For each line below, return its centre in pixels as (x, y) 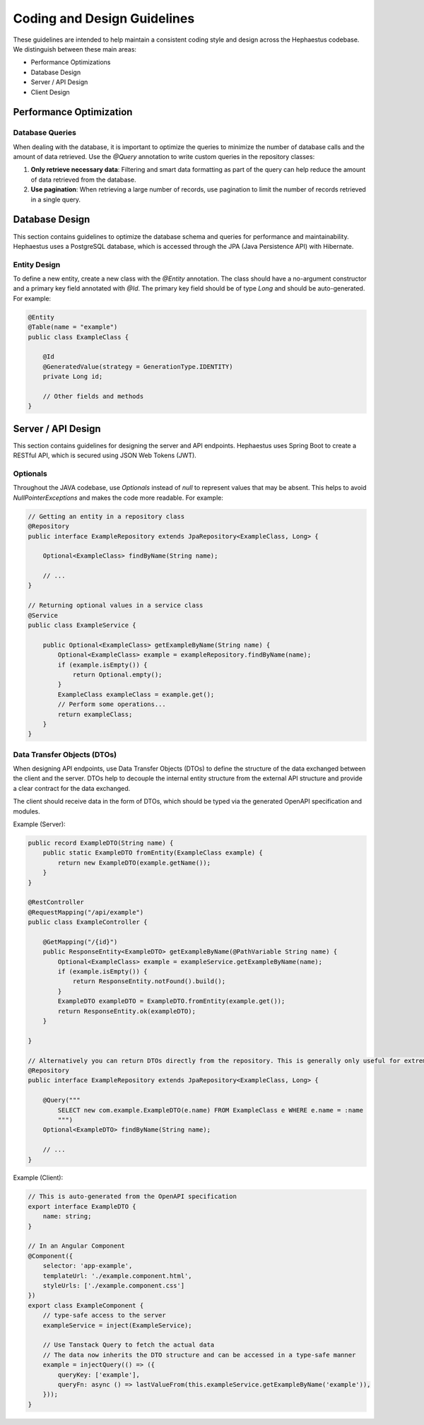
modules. (26, 811)
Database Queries (45, 133)
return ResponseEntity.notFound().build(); (149, 981)
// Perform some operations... (112, 704)
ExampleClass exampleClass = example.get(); (136, 694)
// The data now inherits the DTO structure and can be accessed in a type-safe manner (199, 1355)
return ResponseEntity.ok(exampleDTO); (126, 1011)
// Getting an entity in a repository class (106, 516)
